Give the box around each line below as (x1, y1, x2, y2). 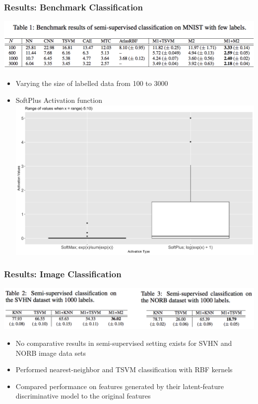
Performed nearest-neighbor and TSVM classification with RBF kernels (15, 364, 233, 375)
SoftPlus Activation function (15, 95, 102, 105)
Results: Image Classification (4, 268, 122, 280)
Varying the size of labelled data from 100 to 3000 (15, 78, 168, 88)
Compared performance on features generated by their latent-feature (15, 381, 224, 391)
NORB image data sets (15, 347, 86, 358)
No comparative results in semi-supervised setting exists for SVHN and (15, 338, 232, 348)
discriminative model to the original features (15, 391, 151, 401)
